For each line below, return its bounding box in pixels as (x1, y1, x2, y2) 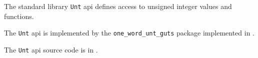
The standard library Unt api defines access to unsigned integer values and (4, 1, 232, 11)
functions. (4, 10, 34, 21)
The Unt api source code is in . (4, 44, 98, 54)
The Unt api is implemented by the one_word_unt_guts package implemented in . (4, 27, 255, 38)
